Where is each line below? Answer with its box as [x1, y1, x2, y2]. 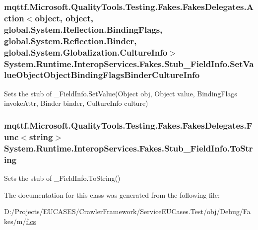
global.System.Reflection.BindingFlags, [4, 23, 163, 35]
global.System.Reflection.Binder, [4, 34, 137, 47]
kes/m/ [4, 216, 26, 226]
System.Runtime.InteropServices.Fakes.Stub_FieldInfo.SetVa [4, 57, 254, 70]
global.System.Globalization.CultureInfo [4, 46, 168, 58]
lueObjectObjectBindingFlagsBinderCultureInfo [4, 69, 200, 81]
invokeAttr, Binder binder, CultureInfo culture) [4, 98, 148, 108]
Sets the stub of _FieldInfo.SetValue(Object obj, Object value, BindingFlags [4, 88, 237, 98]
